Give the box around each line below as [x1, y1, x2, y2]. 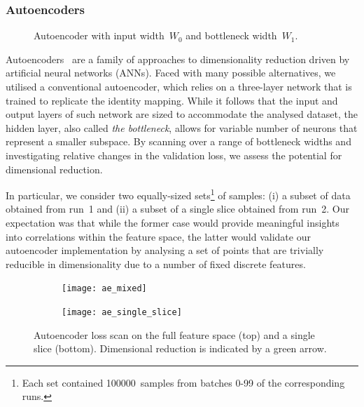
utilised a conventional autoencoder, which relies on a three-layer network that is [6, 79, 352, 93]
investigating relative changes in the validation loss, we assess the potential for [6, 147, 342, 162]
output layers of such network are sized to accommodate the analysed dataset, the [6, 107, 358, 121]
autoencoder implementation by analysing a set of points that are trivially [6, 243, 324, 258]
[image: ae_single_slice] [62, 307, 182, 318]
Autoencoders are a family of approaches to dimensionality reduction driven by [6, 51, 350, 66]
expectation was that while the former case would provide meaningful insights [6, 215, 339, 229]
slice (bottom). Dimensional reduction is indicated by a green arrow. [34, 341, 327, 356]
